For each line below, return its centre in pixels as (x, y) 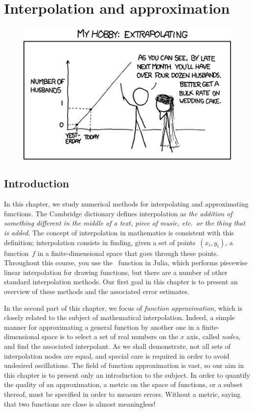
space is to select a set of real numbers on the (110, 336)
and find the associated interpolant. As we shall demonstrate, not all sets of (117, 346)
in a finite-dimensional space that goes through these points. (128, 253)
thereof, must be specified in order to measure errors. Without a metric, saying (122, 394)
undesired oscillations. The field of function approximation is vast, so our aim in (124, 365)
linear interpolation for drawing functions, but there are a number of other (116, 272)
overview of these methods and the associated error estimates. (97, 291)
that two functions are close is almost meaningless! (80, 403)
